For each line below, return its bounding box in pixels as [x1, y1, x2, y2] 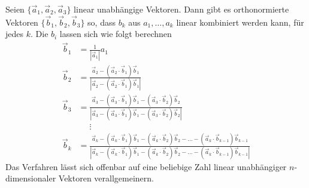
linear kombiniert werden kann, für [176, 16, 304, 28]
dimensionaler [5, 172, 56, 184]
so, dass [87, 16, 116, 28]
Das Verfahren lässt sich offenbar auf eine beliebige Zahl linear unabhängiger [5, 160, 287, 172]
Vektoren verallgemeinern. [58, 172, 154, 184]
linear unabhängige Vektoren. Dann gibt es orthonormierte [74, 3, 289, 15]
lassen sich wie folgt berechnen [59, 27, 172, 40]
